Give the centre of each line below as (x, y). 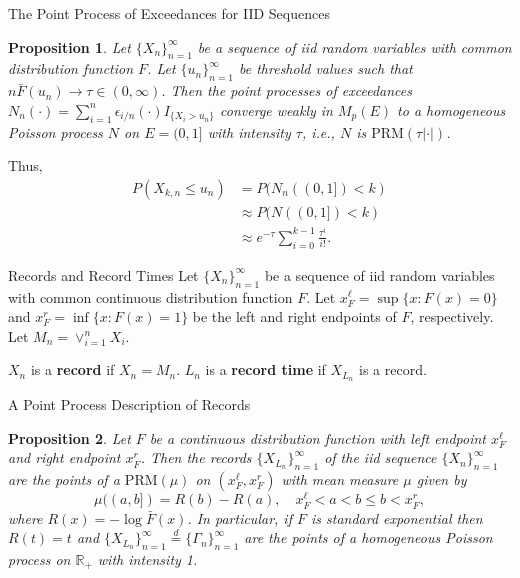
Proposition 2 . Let (69, 437)
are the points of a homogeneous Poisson (368, 537)
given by (441, 479)
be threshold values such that (326, 68)
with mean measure (340, 479)
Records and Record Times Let (103, 274)
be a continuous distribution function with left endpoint (318, 437)
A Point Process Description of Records (129, 404)
